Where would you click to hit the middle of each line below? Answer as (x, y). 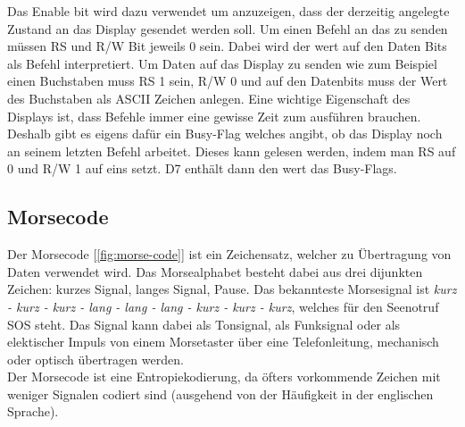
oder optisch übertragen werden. (95, 359)
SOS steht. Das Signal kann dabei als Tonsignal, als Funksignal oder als (204, 324)
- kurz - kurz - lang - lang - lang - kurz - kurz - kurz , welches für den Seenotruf (223, 306)
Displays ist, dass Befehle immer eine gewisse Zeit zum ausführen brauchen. (214, 116)
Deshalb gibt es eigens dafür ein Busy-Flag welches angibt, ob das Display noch (225, 134)
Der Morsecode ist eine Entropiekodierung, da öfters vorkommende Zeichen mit (224, 377)
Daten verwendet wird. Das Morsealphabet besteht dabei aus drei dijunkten (215, 271)
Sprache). (33, 411)
